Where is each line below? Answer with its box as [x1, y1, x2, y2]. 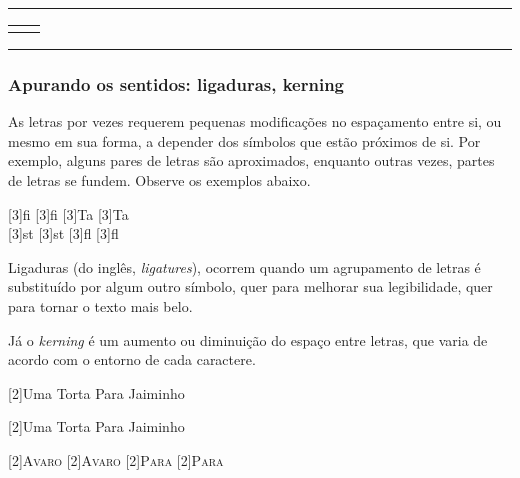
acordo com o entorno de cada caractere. [8, 349, 256, 370]
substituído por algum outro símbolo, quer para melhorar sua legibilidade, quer [8, 276, 493, 297]
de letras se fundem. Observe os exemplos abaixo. [8, 170, 311, 190]
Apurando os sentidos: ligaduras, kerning [8, 71, 345, 96]
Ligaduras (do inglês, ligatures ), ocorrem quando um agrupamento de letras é [8, 256, 481, 277]
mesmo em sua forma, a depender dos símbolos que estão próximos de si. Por [8, 130, 481, 151]
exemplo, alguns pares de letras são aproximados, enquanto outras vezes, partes [8, 150, 495, 171]
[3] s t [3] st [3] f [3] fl [8, 223, 119, 244]
